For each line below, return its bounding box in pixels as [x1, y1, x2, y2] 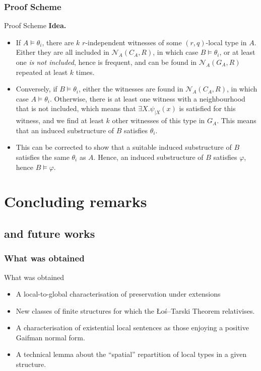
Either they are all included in [16, 47, 109, 57]
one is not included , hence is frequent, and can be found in [16, 57, 197, 67]
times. [76, 66, 95, 77]
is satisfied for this [179, 103, 236, 114]
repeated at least [16, 66, 68, 77]
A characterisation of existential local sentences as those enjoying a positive [16, 322, 249, 333]
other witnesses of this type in [112, 115, 205, 126]
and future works [4, 225, 95, 241]
